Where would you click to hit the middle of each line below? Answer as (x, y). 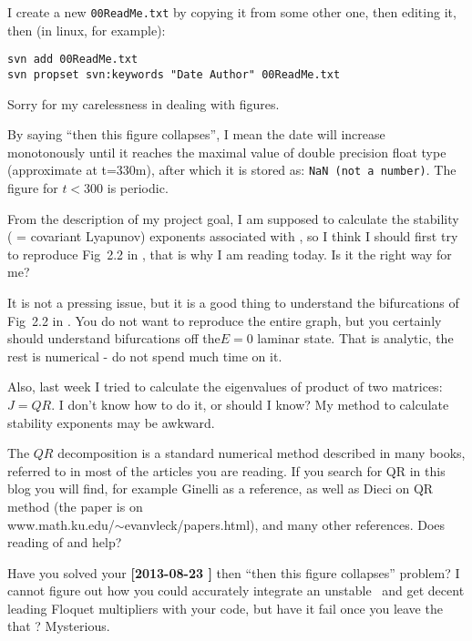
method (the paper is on (75, 506)
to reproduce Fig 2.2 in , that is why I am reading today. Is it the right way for (230, 254)
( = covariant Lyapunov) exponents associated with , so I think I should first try (233, 236)
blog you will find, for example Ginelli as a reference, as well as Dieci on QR (221, 488)
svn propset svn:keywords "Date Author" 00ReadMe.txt (174, 74)
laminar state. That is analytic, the (355, 338)
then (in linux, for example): (87, 30)
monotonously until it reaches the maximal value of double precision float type (227, 152)
